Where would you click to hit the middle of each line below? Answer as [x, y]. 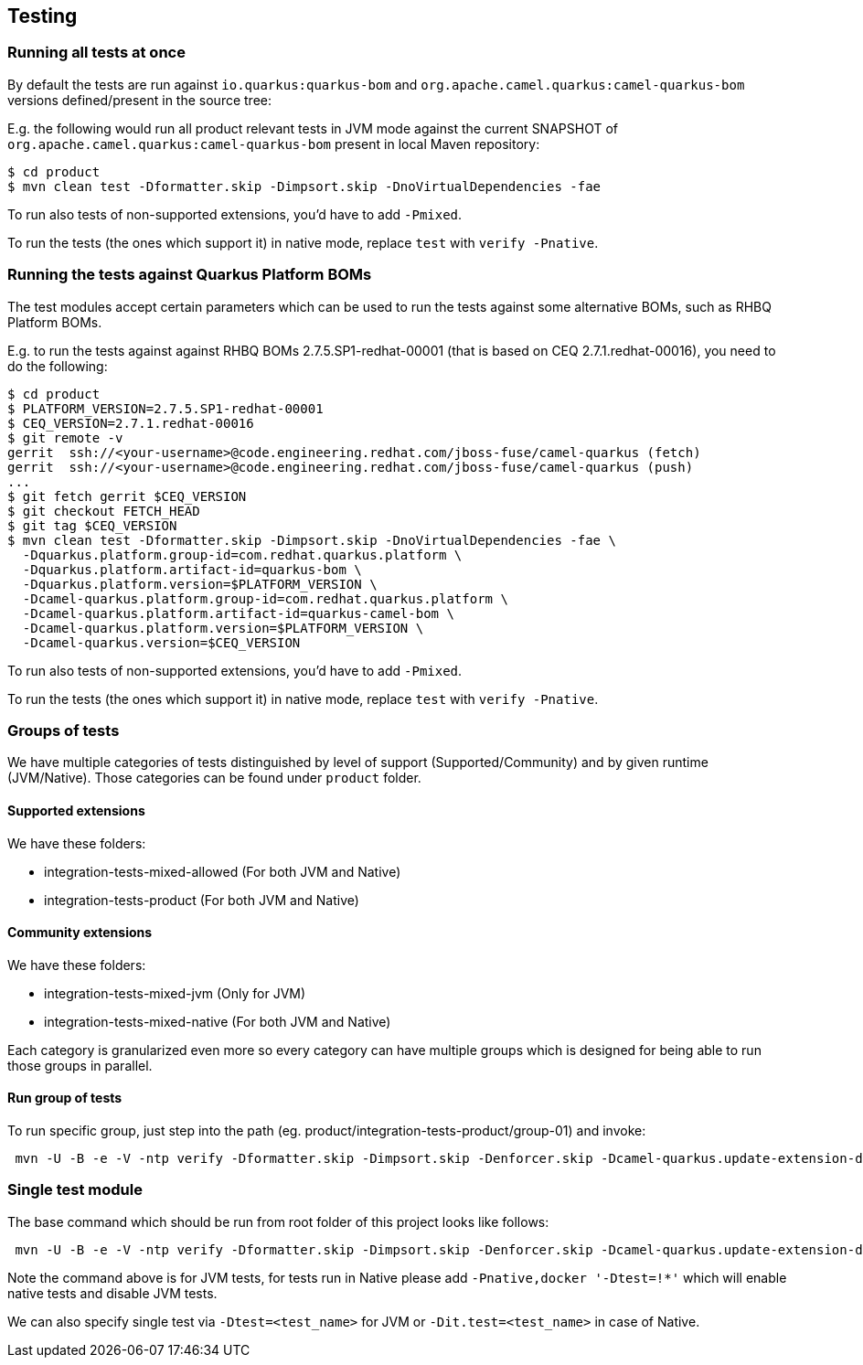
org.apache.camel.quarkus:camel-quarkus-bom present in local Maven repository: [274, 144]
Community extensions [80, 933]
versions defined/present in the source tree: [140, 100]
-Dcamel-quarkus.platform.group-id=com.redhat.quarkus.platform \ [265, 598]
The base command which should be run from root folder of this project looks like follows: [278, 1221]
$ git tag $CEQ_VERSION [92, 525]
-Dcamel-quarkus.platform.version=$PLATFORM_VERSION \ [223, 628]
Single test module [75, 1190]
